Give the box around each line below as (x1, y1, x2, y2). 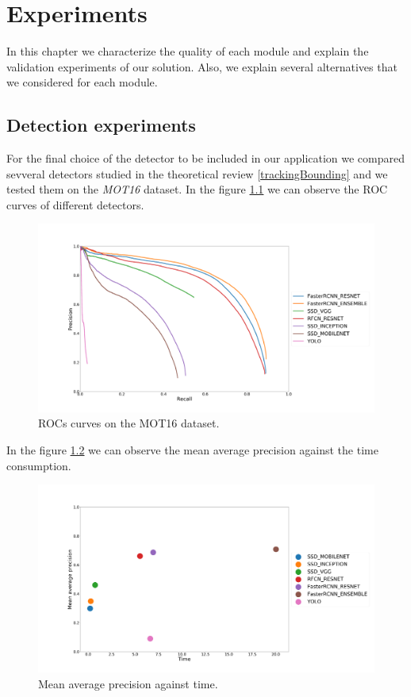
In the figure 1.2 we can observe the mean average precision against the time (6, 441, 378, 458)
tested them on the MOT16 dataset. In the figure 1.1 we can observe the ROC (6, 181, 388, 197)
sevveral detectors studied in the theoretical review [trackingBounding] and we (6, 165, 388, 182)
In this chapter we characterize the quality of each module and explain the (6, 43, 369, 59)
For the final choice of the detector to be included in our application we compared (6, 150, 405, 167)
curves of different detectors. (6, 196, 144, 213)
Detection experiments (6, 113, 196, 137)
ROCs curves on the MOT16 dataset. (38, 415, 220, 431)
